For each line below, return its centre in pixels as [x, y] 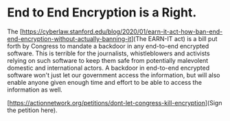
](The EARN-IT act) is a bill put [174, 38]
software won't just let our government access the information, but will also [114, 75]
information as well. [35, 90]
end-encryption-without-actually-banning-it [69, 38]
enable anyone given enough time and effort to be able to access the [105, 82]
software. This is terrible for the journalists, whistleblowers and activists [109, 53]
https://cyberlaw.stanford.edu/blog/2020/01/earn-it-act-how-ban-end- [122, 31]
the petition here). [32, 110]
